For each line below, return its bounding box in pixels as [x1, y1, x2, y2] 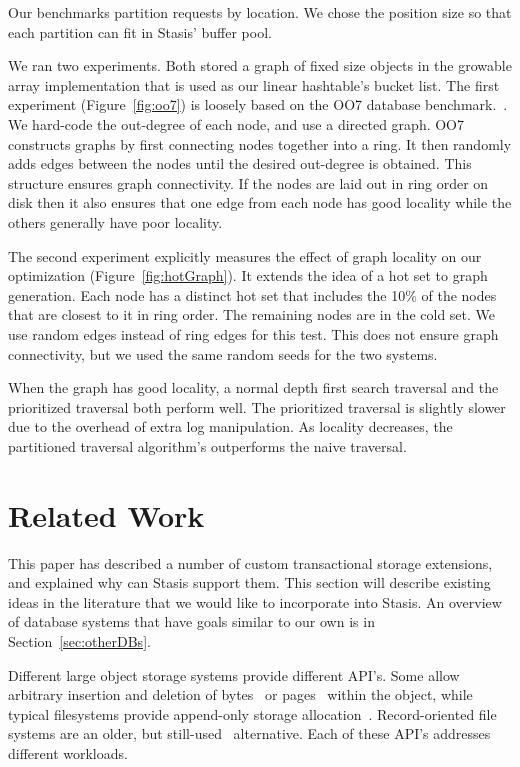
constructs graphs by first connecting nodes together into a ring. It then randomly [8, 133, 512, 154]
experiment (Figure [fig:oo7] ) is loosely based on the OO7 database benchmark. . [8, 94, 508, 115]
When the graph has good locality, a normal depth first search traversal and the [8, 377, 499, 398]
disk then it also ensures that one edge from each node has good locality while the [8, 192, 512, 213]
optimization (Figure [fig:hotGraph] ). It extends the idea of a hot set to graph [8, 265, 488, 286]
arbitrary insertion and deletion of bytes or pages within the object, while [8, 684, 473, 705]
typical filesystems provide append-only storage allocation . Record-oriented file [8, 703, 497, 724]
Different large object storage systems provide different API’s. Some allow [8, 664, 460, 685]
